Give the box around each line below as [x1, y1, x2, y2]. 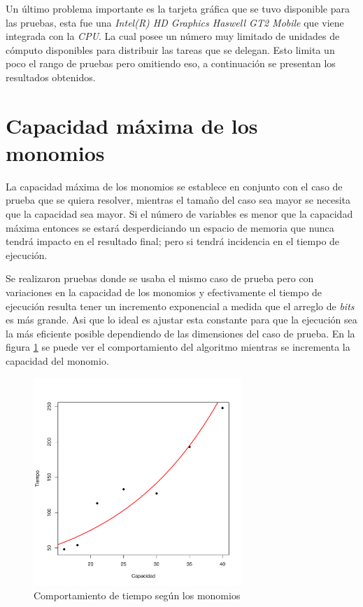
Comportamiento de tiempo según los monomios [34, 587, 241, 602]
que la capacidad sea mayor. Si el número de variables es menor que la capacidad [6, 207, 353, 221]
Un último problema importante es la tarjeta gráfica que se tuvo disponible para [6, 1, 350, 15]
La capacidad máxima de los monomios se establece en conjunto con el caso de [6, 179, 343, 193]
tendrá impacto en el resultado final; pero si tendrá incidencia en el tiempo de [6, 234, 340, 249]
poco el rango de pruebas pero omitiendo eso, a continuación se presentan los [6, 56, 336, 71]
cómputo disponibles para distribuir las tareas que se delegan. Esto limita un [6, 42, 335, 57]
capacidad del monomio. [6, 354, 109, 368]
